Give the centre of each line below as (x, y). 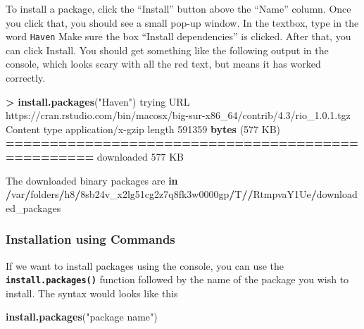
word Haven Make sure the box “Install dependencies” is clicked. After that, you (178, 36)
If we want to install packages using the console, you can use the (145, 265)
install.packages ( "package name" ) (82, 317)
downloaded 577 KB (140, 156)
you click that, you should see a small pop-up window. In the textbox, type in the (182, 22)
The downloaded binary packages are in (92, 180)
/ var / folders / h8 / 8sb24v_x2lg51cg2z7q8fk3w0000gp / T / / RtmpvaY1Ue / (161, 194)
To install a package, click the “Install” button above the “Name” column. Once (178, 8)
